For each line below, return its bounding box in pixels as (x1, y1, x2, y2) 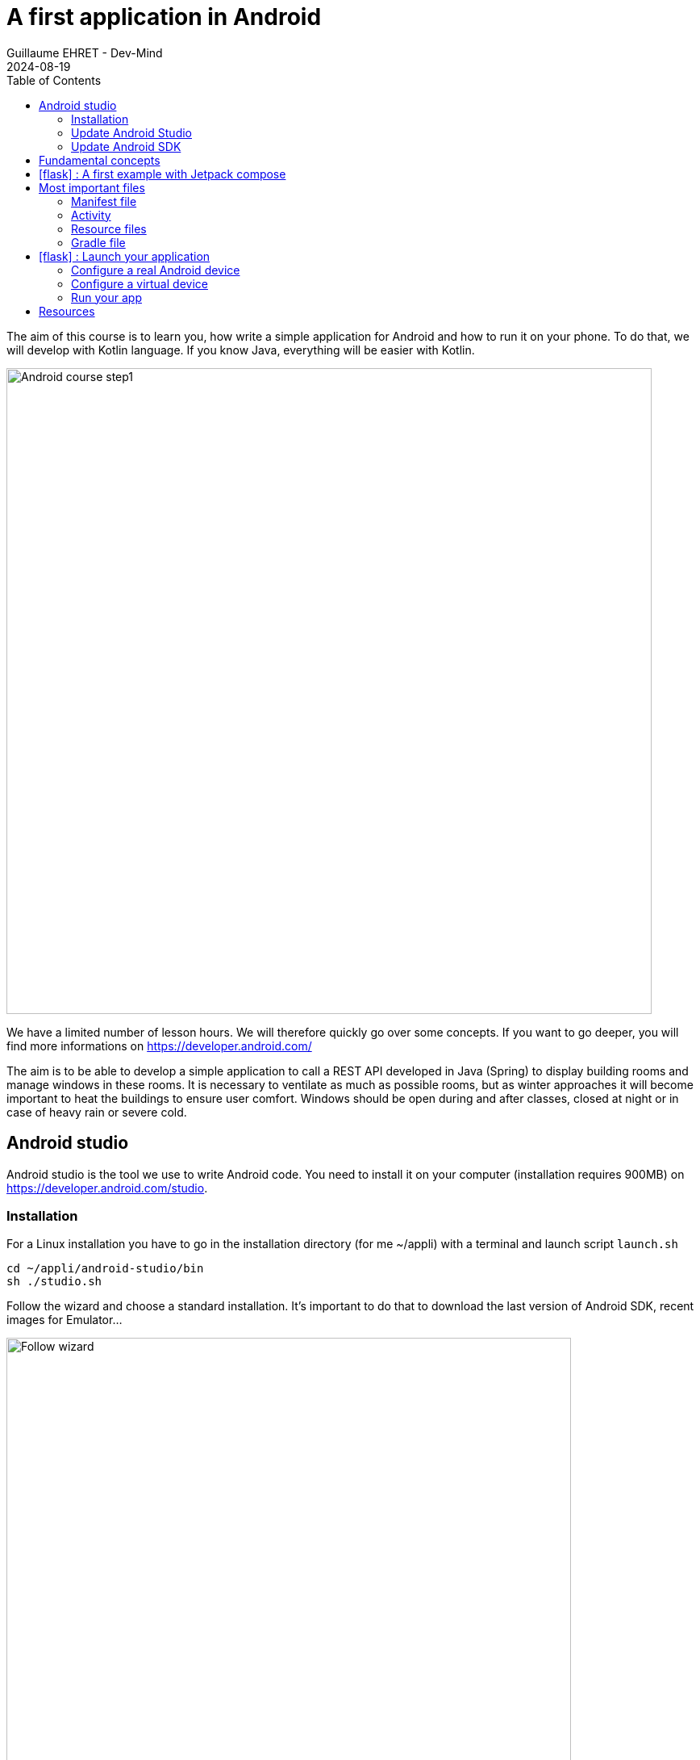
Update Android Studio (71, 125, 193, 140)
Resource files (71, 221, 147, 236)
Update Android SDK (71, 139, 181, 153)
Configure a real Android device (71, 262, 240, 277)
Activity (71, 207, 111, 222)
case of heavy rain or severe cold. (6, 1104, 187, 1119)
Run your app (71, 290, 142, 304)
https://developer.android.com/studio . (6, 1180, 208, 1195)
